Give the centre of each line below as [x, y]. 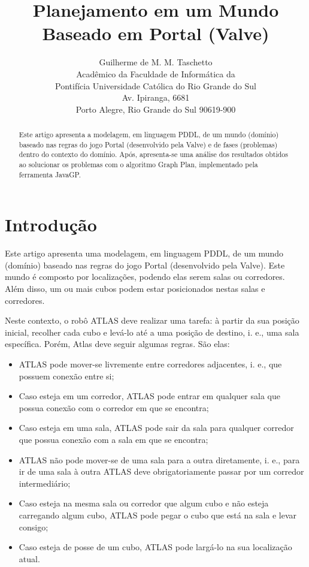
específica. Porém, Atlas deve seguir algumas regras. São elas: [117, 344]
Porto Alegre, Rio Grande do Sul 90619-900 [156, 109]
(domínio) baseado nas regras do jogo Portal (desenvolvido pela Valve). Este [145, 265]
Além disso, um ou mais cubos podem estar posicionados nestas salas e [135, 289]
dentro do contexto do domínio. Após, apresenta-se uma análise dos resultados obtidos [153, 154]
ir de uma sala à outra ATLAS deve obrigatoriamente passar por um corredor [161, 471]
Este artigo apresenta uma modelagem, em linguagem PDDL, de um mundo [144, 253]
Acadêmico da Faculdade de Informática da [156, 73]
